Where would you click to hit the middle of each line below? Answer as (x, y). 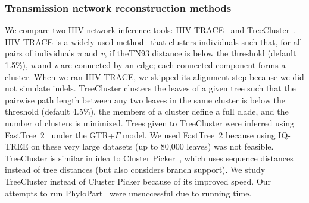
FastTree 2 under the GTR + (60, 134)
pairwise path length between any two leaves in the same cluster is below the (145, 99)
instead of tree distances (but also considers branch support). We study (135, 169)
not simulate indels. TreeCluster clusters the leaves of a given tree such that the (150, 88)
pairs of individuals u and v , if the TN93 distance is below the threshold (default (151, 53)
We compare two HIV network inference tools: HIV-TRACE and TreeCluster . (151, 30)
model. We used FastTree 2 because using (199, 134)
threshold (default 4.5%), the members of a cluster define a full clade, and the (147, 111)
